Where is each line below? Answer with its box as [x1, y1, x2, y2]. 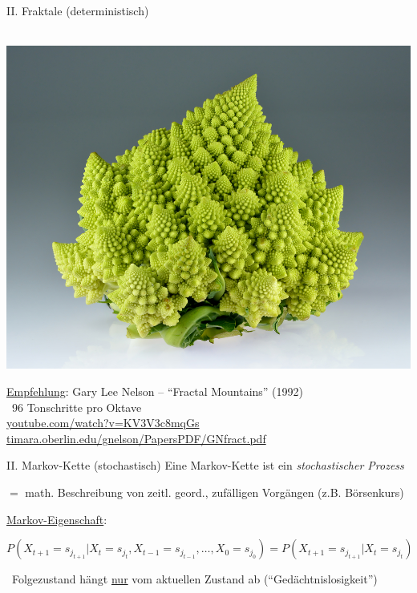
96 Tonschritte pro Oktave [11, 398, 142, 415]
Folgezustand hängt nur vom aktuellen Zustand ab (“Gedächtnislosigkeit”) [11, 571, 378, 587]
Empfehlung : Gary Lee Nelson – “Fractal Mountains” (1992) [6, 382, 304, 399]
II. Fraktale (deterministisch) [6, 2, 149, 18]
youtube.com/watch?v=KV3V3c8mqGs [6, 414, 200, 431]
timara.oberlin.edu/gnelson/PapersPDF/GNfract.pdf [6, 430, 266, 446]
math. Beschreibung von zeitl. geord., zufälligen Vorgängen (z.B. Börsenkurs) [25, 483, 404, 500]
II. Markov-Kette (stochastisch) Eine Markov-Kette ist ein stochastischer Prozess [6, 457, 404, 474]
